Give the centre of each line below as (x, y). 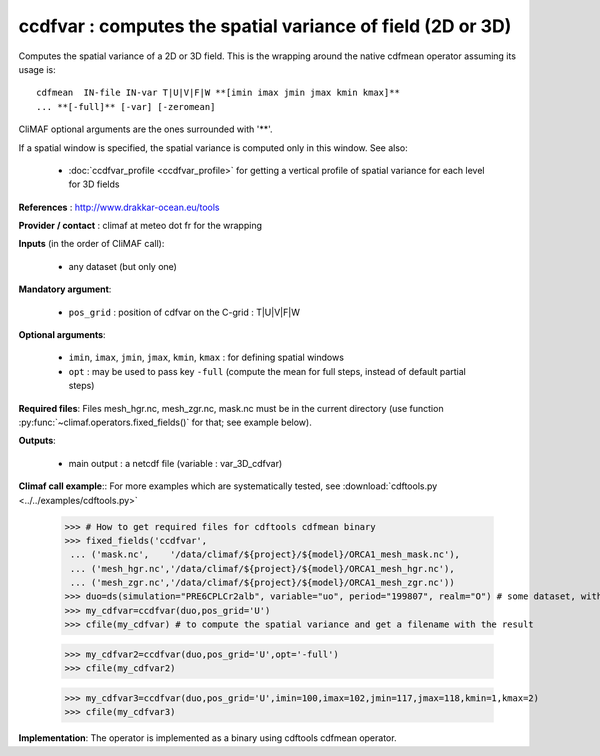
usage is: (37, 69)
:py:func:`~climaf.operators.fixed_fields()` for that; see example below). (165, 422)
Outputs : (37, 441)
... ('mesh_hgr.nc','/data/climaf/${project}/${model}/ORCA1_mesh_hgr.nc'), (262, 568)
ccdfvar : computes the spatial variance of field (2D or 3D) (265, 26)
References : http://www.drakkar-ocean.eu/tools (119, 207)
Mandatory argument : (65, 289)
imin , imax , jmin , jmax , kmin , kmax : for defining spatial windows (206, 357)
